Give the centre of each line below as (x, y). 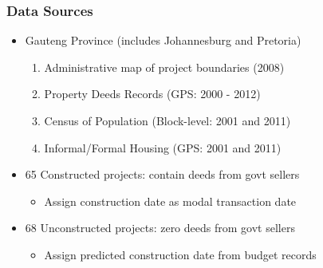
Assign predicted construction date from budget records (180, 254)
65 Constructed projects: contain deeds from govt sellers (162, 174)
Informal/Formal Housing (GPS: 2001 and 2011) (163, 147)
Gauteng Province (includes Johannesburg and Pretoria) (163, 40)
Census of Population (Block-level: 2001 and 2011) (167, 120)
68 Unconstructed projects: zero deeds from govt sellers (160, 228)
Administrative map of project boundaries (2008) (164, 67)
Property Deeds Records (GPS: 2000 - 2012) (152, 94)
